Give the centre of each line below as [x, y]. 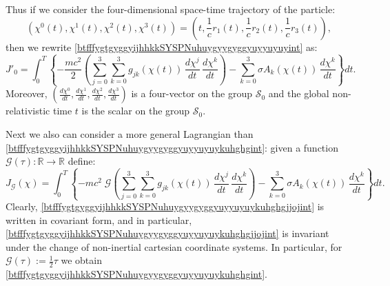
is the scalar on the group [136, 111]
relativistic [28, 111]
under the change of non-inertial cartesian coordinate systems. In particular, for [174, 246]
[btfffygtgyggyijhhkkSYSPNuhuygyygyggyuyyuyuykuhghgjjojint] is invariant [167, 233]
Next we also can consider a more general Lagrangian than [130, 134]
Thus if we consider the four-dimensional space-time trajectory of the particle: [171, 9]
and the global [299, 93]
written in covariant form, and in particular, [99, 219]
